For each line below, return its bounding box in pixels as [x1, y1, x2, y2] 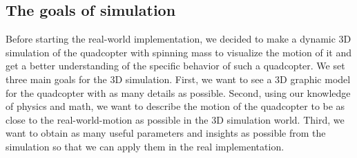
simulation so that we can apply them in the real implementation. [6, 139, 284, 153]
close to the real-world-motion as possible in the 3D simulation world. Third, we [6, 112, 345, 126]
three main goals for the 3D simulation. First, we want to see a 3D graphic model [6, 71, 351, 86]
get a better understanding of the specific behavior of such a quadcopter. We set [6, 58, 345, 73]
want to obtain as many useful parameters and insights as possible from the [6, 126, 326, 140]
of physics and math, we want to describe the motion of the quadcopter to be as [6, 99, 345, 113]
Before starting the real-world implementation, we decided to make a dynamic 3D [6, 32, 351, 46]
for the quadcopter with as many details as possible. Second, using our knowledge [6, 85, 351, 100]
